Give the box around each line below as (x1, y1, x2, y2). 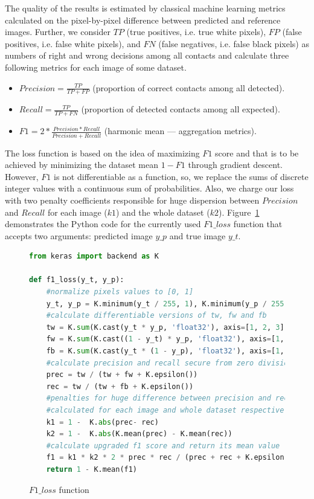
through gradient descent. (188, 158, 283, 171)
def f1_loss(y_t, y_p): (29, 275, 124, 285)
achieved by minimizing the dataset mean (5, 158, 159, 171)
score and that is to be (215, 146, 299, 159)
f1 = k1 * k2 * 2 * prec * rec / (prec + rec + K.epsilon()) (46, 453, 298, 462)
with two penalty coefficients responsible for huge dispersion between (5, 193, 260, 206)
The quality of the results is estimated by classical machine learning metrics (5, 2, 286, 14)
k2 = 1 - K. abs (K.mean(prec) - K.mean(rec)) (46, 430, 232, 439)
